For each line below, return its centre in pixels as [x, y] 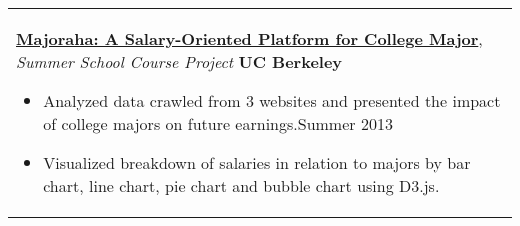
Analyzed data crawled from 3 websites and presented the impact [272, 100]
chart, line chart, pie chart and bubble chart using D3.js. [241, 185]
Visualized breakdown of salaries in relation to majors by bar [257, 162]
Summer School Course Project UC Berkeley [179, 61]
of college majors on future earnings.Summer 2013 [218, 123]
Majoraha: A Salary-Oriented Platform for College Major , [249, 38]
